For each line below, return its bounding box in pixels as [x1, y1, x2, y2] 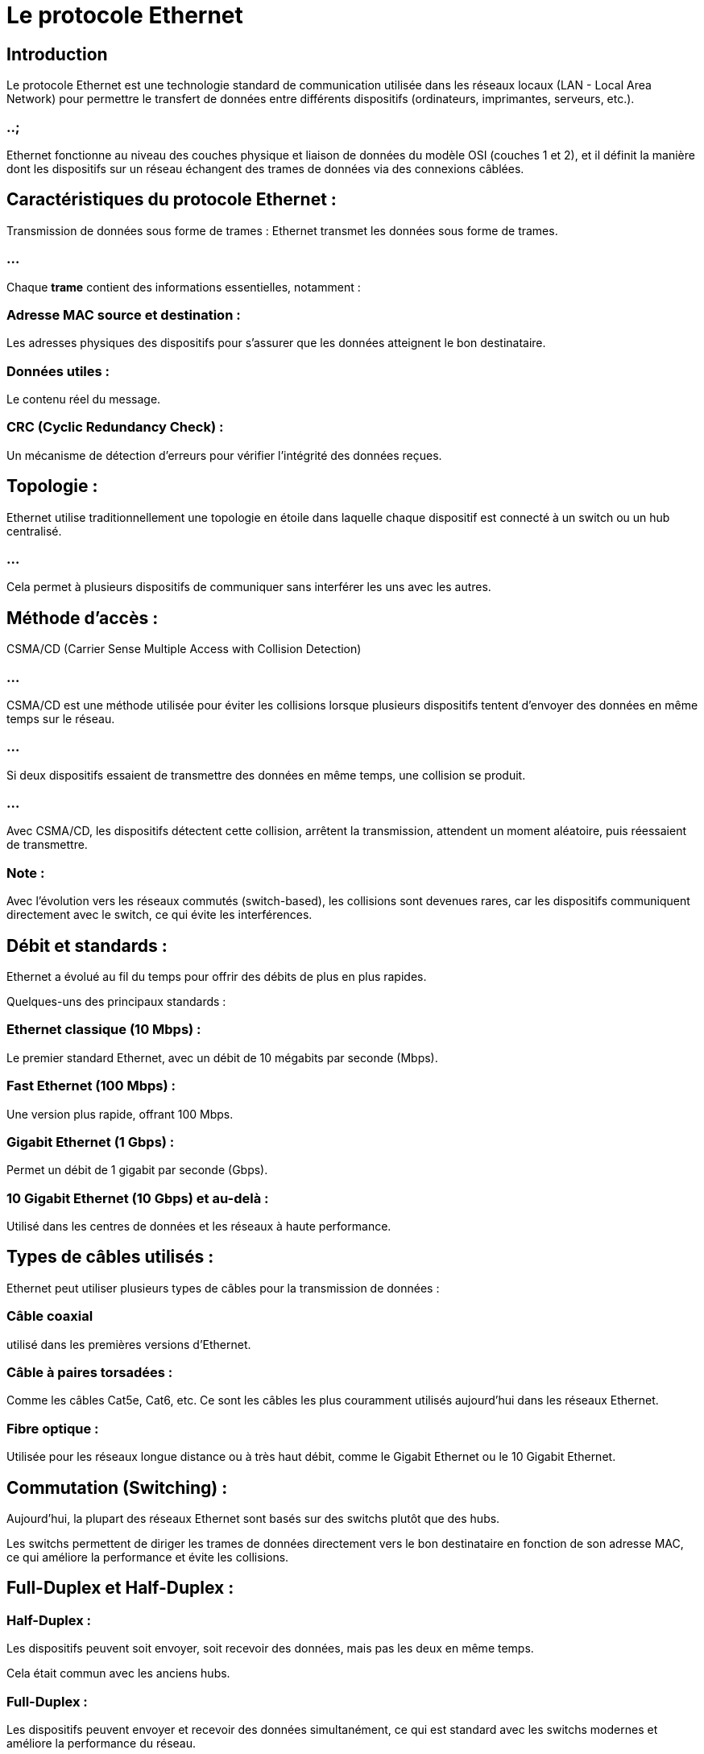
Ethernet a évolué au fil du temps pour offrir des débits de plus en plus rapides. [6, 970, 427, 984]
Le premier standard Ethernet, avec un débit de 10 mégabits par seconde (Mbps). [6, 1050, 438, 1065]
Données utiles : [6, 362, 110, 379]
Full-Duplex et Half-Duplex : [6, 1578, 234, 1599]
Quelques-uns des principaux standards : [6, 995, 226, 1009]
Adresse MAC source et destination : [6, 306, 241, 323]
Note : [6, 864, 45, 881]
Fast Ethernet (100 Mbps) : [6, 1078, 176, 1094]
